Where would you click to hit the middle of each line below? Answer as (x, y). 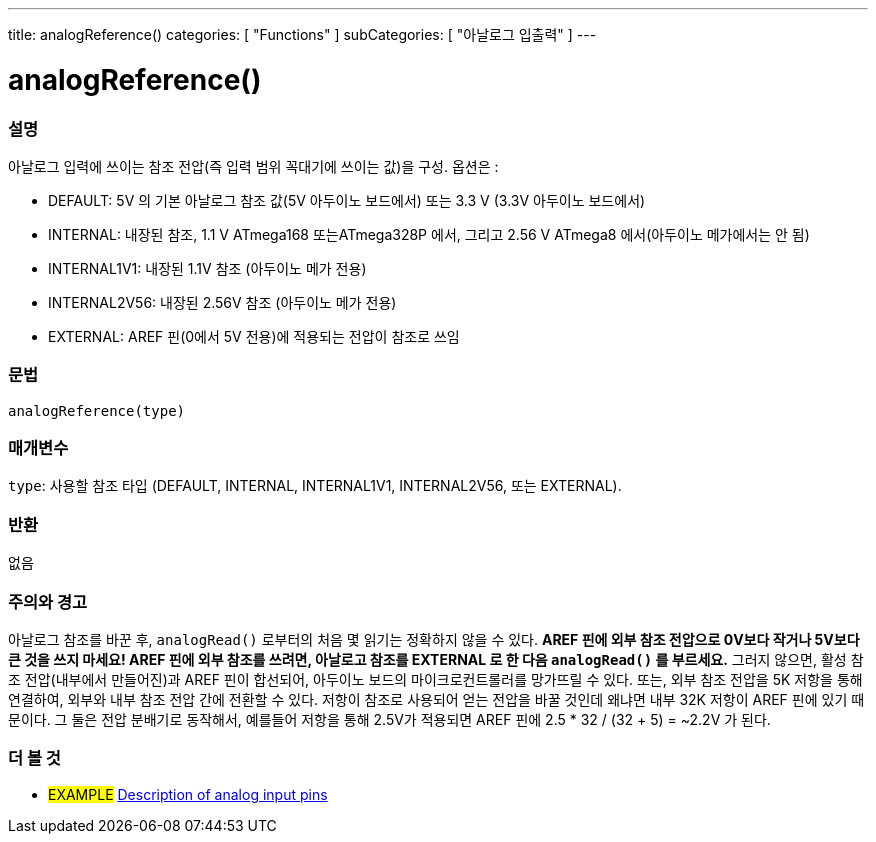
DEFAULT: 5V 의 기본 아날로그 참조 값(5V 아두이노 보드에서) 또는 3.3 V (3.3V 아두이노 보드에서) (347, 200)
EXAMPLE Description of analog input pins (188, 794)
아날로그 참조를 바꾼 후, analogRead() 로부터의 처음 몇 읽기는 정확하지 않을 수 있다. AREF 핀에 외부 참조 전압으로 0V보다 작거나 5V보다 (434, 639)
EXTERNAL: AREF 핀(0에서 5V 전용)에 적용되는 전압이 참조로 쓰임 (254, 336)
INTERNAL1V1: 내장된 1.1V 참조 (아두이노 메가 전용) (207, 268)
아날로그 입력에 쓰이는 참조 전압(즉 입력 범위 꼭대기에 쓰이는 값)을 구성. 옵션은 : (253, 166)
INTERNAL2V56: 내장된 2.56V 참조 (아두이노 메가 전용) (222, 302)
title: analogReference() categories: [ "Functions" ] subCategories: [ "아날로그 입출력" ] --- (302, 34)
